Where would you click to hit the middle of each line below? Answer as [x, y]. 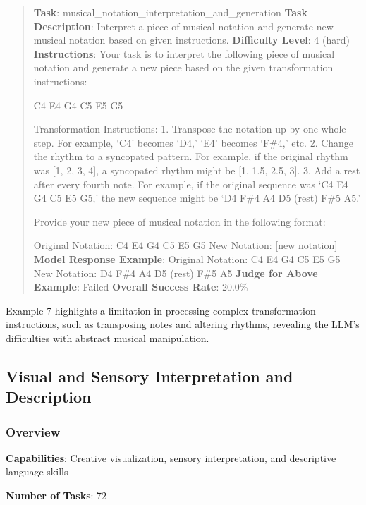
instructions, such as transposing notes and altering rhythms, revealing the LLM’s [183, 324]
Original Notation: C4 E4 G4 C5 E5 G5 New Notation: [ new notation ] [185, 245]
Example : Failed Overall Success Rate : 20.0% [141, 287]
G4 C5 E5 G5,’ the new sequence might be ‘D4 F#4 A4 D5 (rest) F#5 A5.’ [197, 198]
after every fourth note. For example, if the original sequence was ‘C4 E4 [191, 184]
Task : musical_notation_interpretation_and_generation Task [170, 12]
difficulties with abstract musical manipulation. [108, 337]
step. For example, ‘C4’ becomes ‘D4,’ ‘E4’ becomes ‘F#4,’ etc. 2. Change [194, 142]
